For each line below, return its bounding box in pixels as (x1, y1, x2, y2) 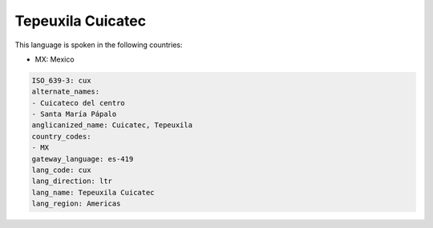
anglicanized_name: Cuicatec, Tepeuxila (31, 121, 192, 130)
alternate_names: (31, 87, 100, 96)
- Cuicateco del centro (31, 98, 126, 107)
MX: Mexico (34, 54, 75, 64)
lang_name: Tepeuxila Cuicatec (31, 188, 156, 197)
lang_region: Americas (31, 199, 121, 208)
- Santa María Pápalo (31, 110, 117, 119)
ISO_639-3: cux (31, 76, 91, 85)
